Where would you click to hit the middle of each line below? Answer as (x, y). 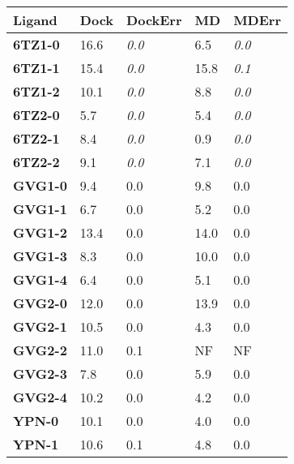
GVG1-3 (40, 256)
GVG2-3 (40, 374)
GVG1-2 (40, 232)
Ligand (35, 20)
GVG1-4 (40, 279)
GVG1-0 (40, 185)
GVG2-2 (40, 350)
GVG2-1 (40, 327)
